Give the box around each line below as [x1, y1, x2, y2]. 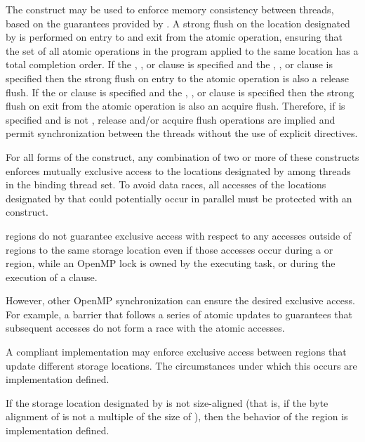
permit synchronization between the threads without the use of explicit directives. [6, 126, 358, 141]
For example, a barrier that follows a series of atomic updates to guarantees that [6, 306, 352, 321]
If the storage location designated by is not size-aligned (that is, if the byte [6, 395, 328, 410]
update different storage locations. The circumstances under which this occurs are [6, 358, 357, 372]
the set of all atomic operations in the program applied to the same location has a [6, 43, 359, 58]
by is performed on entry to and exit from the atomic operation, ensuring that [6, 30, 343, 44]
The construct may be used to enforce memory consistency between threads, [6, 2, 334, 16]
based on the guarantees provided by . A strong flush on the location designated [6, 15, 350, 30]
